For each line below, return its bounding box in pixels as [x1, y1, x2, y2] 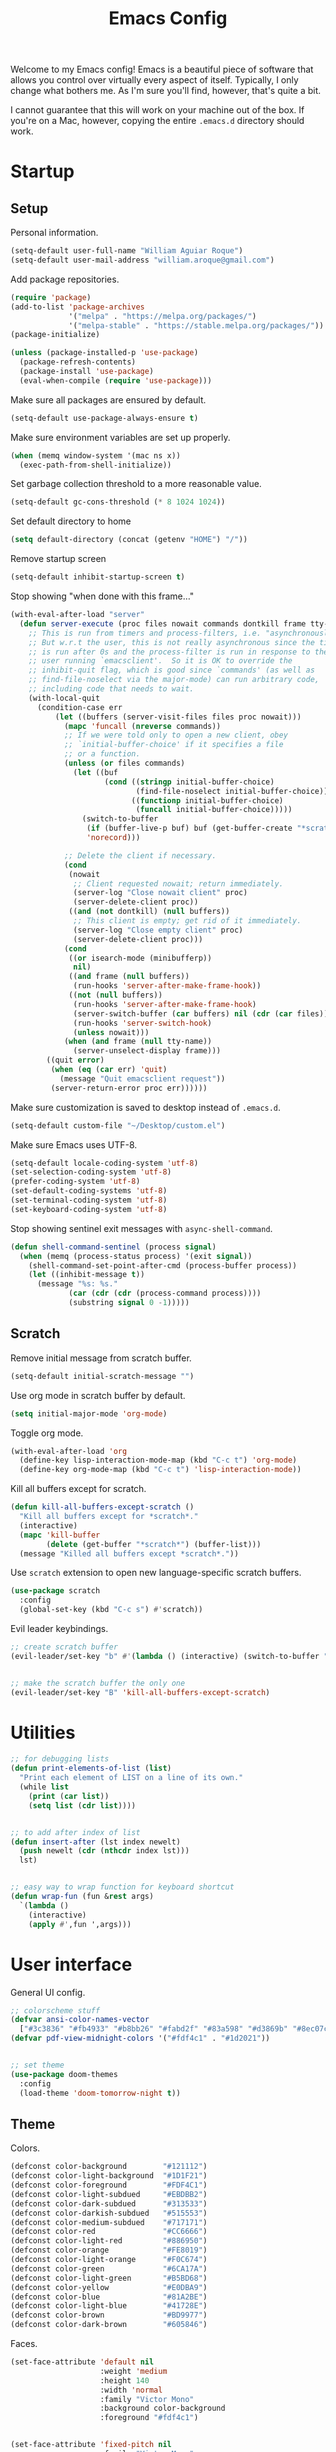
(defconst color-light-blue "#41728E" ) [10, 2301, 208, 2311]
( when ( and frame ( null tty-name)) [63, 1037, 213, 1047]
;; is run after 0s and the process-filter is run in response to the [28, 647, 329, 657]
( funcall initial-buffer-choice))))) [135, 805, 293, 815]
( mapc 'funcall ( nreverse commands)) [63, 721, 222, 731]
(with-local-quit [28, 693, 101, 703]
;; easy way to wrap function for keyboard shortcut [10, 1882, 235, 1892]
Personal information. [10, 227, 99, 239]
